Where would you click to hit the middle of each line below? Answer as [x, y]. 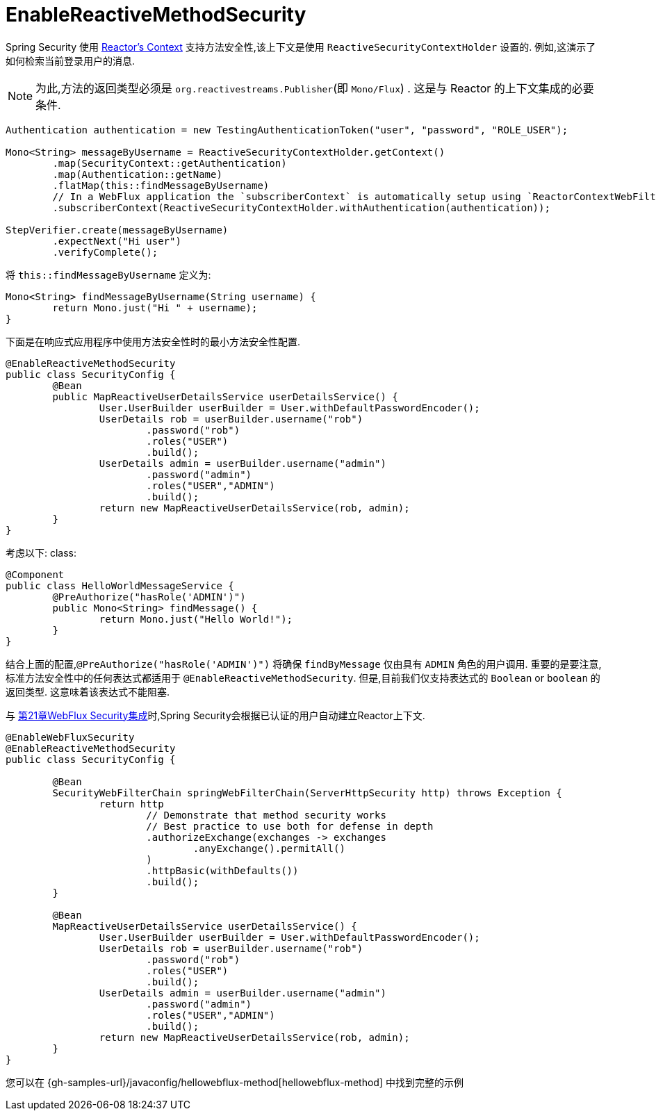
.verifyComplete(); [105, 252]
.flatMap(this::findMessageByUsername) [161, 185]
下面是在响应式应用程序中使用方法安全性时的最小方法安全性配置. [153, 341]
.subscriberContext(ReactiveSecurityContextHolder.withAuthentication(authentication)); [301, 207]
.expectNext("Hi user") [117, 241]
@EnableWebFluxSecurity [70, 737]
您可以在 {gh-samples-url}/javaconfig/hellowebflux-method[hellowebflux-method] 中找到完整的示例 [235, 1082]
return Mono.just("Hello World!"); [196, 619]
